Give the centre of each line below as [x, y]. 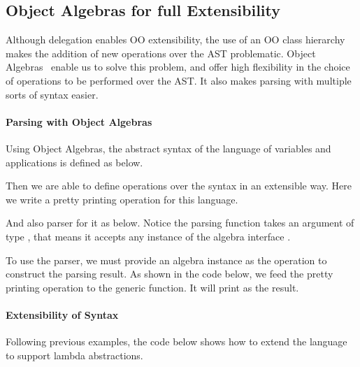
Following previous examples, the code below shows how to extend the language [177, 341]
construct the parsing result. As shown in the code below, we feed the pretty [170, 274]
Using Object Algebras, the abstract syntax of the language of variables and [168, 148]
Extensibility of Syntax [62, 314]
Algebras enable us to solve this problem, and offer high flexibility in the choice [178, 67]
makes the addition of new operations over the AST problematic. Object [161, 53]
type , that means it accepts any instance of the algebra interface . [148, 236]
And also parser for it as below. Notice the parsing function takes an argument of [180, 223]
